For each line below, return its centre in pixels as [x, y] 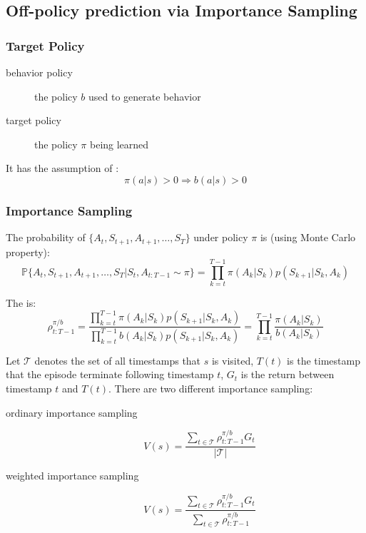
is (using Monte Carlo [308, 237]
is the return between [288, 374]
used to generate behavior [145, 96]
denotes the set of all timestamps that [118, 360]
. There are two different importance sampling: [210, 389]
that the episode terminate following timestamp [110, 374]
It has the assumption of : [62, 168]
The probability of [46, 237]
